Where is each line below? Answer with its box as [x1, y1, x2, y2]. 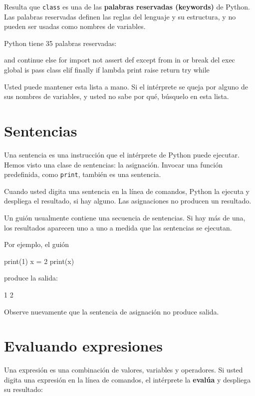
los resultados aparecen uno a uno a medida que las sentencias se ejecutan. [4, 222, 232, 232]
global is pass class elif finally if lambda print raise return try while [4, 64, 210, 75]
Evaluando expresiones [4, 335, 163, 356]
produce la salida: [4, 272, 58, 283]
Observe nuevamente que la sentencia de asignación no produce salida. [4, 306, 219, 316]
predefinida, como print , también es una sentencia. [4, 169, 161, 179]
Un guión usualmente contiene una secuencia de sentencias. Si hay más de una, [4, 212, 246, 222]
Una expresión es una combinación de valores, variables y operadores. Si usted [4, 364, 243, 375]
